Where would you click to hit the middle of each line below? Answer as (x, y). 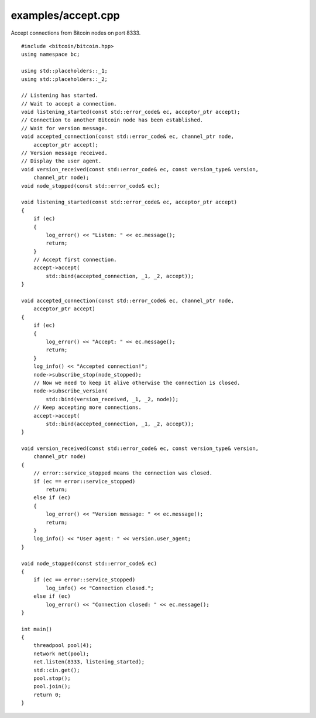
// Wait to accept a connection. (69, 104)
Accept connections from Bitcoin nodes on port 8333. (76, 33)
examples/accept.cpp (65, 15)
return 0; (47, 695)
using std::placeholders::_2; (65, 79)
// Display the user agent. (61, 161)
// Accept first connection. (75, 260)
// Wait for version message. (65, 128)
